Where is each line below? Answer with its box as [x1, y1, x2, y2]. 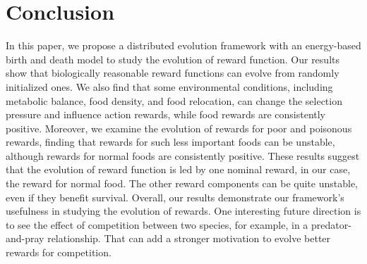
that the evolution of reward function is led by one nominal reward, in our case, [6, 162, 351, 177]
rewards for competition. [6, 245, 112, 260]
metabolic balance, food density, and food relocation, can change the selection [6, 93, 342, 108]
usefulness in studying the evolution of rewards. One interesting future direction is [6, 203, 361, 218]
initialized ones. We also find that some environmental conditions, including [6, 79, 333, 94]
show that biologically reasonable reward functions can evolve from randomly [6, 65, 339, 80]
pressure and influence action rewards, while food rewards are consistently [6, 107, 326, 122]
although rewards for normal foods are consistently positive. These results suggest [6, 148, 360, 163]
